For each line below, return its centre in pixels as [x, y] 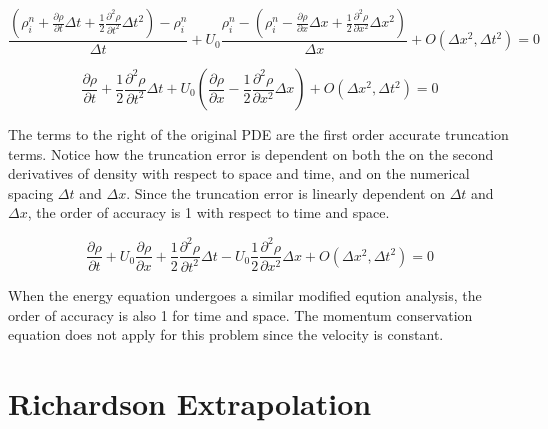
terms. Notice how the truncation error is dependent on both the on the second [251, 153]
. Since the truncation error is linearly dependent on [285, 192]
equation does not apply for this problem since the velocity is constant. [226, 334]
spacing [31, 192]
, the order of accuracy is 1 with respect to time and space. [208, 212]
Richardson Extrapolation [190, 402]
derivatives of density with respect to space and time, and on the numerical [239, 173]
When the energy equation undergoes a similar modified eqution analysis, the [245, 294]
